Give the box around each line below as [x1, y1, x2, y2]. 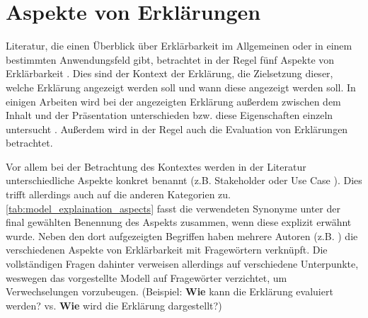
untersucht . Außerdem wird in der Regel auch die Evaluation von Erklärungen [6, 121, 348, 136]
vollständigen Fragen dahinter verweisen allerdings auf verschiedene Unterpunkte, [6, 256, 359, 271]
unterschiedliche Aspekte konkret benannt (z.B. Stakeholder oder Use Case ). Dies [6, 173, 362, 188]
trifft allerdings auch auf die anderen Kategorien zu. [6, 187, 231, 202]
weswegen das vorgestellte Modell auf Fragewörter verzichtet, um [6, 270, 287, 285]
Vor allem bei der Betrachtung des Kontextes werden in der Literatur [6, 159, 306, 174]
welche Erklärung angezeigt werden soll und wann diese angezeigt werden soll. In [6, 79, 356, 94]
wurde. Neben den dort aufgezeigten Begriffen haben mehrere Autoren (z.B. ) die [6, 228, 358, 243]
